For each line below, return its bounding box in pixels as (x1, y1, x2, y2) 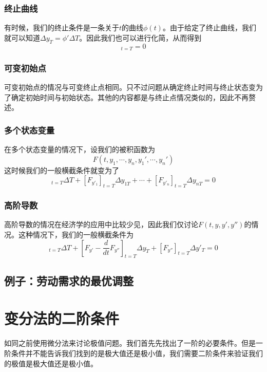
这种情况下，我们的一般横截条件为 (18, 229, 133, 240)
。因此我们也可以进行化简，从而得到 (79, 32, 202, 43)
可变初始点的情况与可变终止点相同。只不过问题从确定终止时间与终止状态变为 (4, 82, 263, 92)
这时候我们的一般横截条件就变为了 (4, 164, 119, 175)
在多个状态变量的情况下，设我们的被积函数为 (4, 144, 155, 155)
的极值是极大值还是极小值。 (4, 358, 98, 368)
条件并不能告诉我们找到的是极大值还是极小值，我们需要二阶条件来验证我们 (11, 347, 263, 358)
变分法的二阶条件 (4, 308, 120, 329)
